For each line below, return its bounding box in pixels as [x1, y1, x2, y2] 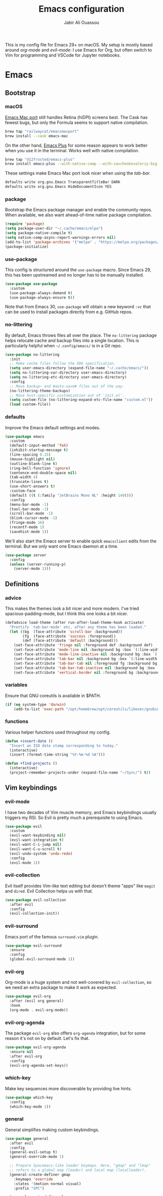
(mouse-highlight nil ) [9, 457, 55, 461]
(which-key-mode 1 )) [9, 1104, 51, 1109]
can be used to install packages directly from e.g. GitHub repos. [5, 309, 133, 315]
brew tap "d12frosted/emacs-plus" [5, 157, 75, 162]
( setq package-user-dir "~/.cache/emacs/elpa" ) [5, 226, 103, 231]
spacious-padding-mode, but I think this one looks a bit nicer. [5, 611, 128, 617]
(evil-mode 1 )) [9, 860, 40, 865]
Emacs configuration [38, 3, 125, 15]
